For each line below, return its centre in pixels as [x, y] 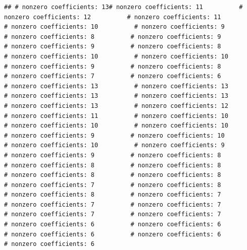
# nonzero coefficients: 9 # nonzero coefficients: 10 [114, 135]
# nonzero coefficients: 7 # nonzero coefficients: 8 [113, 185]
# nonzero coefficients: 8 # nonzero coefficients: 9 [113, 37]
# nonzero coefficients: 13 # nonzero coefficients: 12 [116, 106]
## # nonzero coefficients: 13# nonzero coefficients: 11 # [124, 7]
